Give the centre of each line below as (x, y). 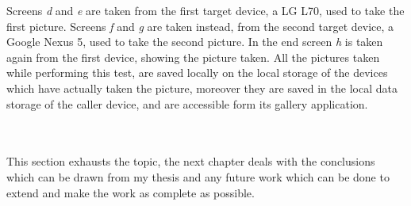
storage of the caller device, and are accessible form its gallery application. (187, 103)
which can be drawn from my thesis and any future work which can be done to (198, 176)
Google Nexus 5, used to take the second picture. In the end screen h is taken (195, 42)
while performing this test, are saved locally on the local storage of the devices (197, 72)
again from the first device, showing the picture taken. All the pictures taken (193, 57)
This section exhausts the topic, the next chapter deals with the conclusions (191, 161)
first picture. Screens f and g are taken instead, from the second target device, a (200, 26)
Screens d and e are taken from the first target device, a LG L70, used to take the (205, 10)
